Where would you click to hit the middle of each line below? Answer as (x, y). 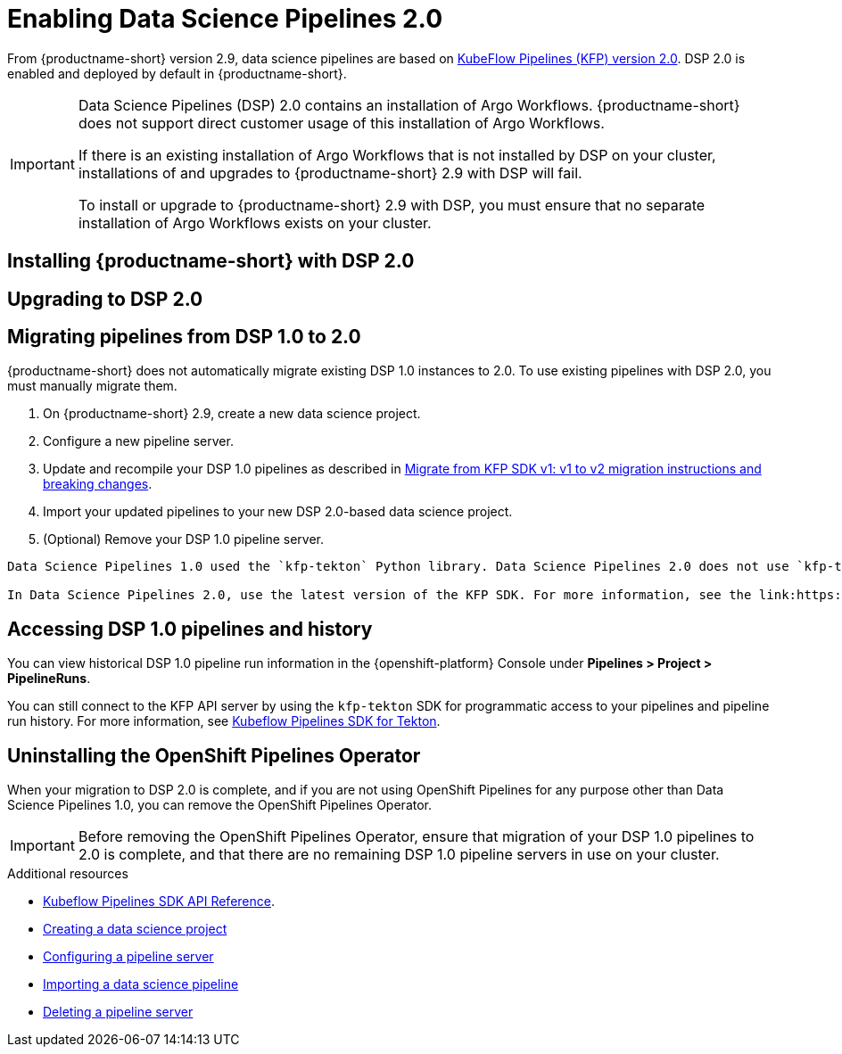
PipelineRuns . (49, 679)
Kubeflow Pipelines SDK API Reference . (159, 902)
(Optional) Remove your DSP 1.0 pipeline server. (184, 539)
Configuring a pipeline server (128, 957)
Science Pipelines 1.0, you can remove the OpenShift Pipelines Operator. (220, 805)
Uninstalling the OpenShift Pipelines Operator (214, 755)
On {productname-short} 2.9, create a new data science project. (232, 414)
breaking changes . (98, 484)
